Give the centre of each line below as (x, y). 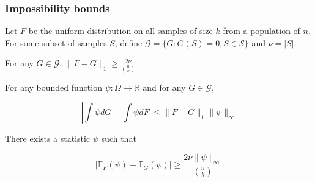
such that (119, 138)
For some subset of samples (56, 42)
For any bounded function (54, 87)
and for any (164, 87)
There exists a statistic (48, 138)
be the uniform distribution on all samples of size (120, 31)
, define (128, 42)
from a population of (261, 31)
